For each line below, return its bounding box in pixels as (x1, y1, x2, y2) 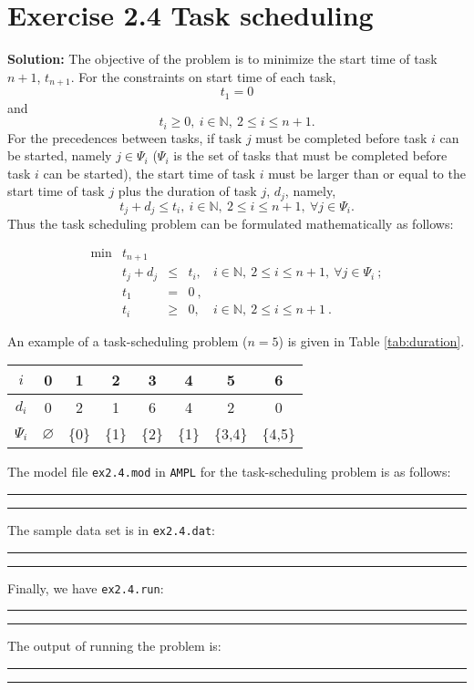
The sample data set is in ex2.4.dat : (7, 520, 215, 540)
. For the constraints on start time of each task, (70, 67, 336, 86)
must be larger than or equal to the (268, 163, 466, 182)
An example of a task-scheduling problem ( (7, 331, 248, 350)
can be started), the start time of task (43, 163, 255, 182)
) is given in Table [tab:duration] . (278, 331, 465, 350)
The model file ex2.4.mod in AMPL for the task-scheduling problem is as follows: (7, 462, 451, 481)
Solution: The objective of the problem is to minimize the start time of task (7, 49, 438, 68)
